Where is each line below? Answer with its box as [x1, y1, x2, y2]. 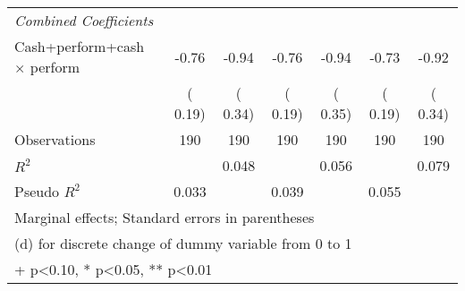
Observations [14, 129, 96, 150]
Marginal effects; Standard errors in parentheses [14, 207, 315, 227]
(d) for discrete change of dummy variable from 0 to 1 [14, 233, 352, 253]
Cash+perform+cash [14, 36, 145, 56]
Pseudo [14, 181, 60, 201]
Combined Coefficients [14, 10, 154, 30]
